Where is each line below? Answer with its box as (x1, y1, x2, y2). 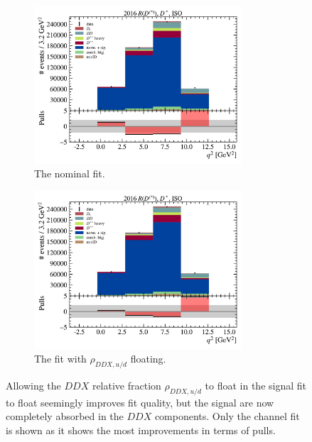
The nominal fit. (34, 166, 105, 181)
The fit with (34, 351, 87, 366)
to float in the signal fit (205, 378, 306, 393)
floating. (130, 351, 166, 366)
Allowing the (6, 378, 61, 393)
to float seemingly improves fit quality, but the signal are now (6, 394, 274, 409)
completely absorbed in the (6, 409, 124, 424)
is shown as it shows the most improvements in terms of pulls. (6, 423, 276, 437)
